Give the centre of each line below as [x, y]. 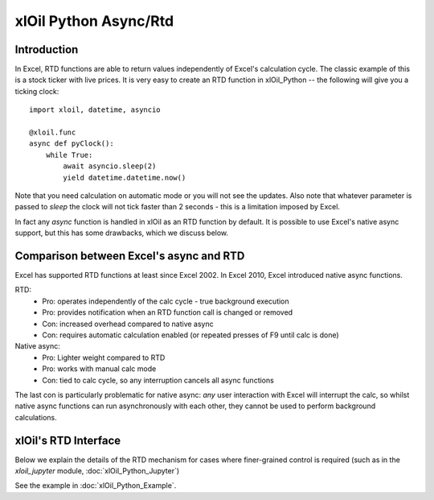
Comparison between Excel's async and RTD [130, 256]
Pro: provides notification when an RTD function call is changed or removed [168, 312]
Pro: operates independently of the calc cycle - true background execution [166, 301]
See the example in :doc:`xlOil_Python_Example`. [96, 486]
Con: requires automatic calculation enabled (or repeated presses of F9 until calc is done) [190, 335]
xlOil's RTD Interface [68, 440]
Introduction [47, 50]
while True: [69, 155]
